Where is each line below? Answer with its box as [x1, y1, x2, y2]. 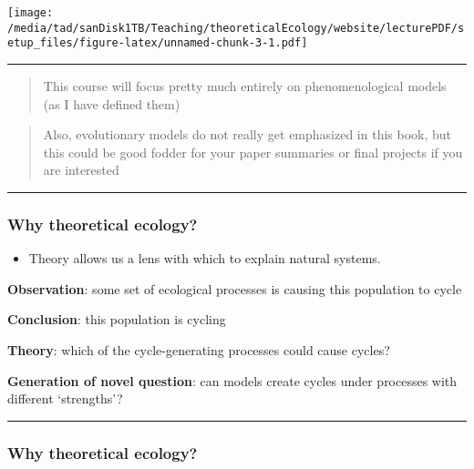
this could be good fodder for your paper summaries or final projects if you [43, 142, 463, 161]
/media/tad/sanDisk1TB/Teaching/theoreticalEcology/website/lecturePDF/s [7, 21, 465, 35]
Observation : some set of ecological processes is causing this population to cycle [7, 279, 462, 298]
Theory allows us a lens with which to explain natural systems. [28, 249, 381, 268]
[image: [7, 6, 54, 19]
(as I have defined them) [43, 94, 180, 113]
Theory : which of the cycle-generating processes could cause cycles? [7, 340, 390, 359]
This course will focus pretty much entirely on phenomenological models [43, 76, 447, 95]
